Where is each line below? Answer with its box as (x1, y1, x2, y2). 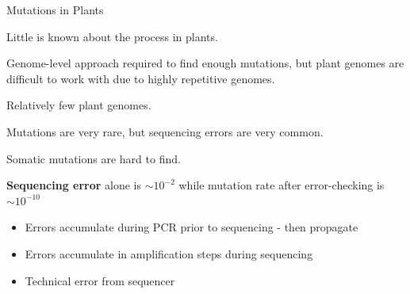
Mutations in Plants (6, 2, 104, 17)
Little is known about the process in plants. (6, 28, 218, 44)
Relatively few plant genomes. (6, 97, 151, 113)
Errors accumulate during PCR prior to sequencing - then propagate (25, 219, 358, 235)
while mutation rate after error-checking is (178, 177, 385, 193)
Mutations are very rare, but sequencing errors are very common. (6, 123, 324, 139)
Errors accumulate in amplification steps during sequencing (25, 245, 313, 262)
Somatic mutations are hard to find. (6, 150, 181, 166)
